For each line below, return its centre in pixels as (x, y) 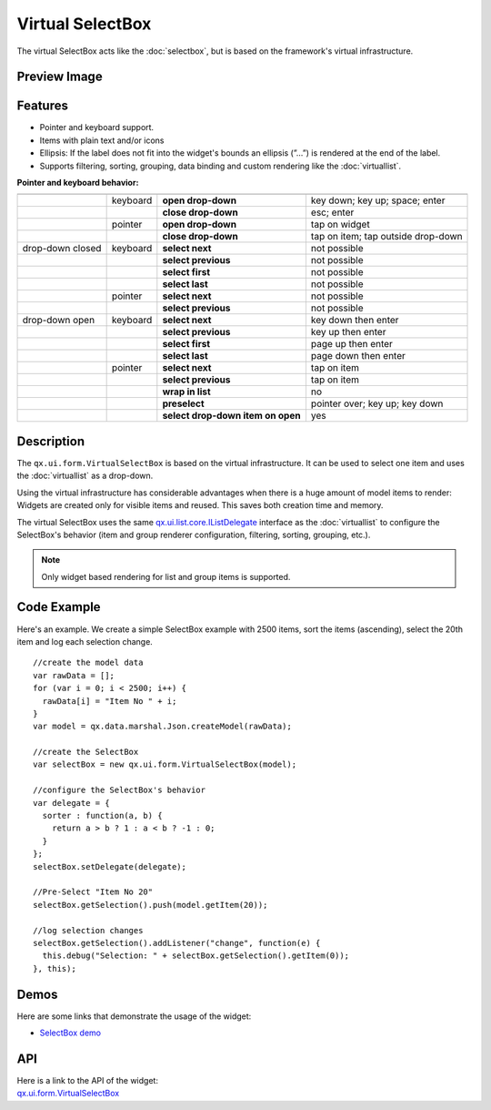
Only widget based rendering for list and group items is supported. (166, 576)
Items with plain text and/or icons (102, 140)
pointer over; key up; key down (377, 403)
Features (42, 106)
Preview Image (60, 77)
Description (51, 441)
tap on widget (340, 225)
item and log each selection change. (85, 641)
